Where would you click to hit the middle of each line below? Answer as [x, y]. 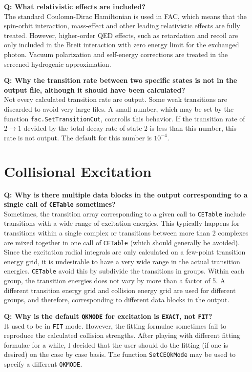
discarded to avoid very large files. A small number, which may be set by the [119, 108]
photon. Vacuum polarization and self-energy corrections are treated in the [116, 54]
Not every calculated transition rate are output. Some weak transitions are [116, 99]
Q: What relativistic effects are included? [75, 6]
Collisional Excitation [78, 171]
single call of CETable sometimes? [60, 204]
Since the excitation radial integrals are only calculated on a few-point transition [125, 252]
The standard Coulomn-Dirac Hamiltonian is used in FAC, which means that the [125, 16]
